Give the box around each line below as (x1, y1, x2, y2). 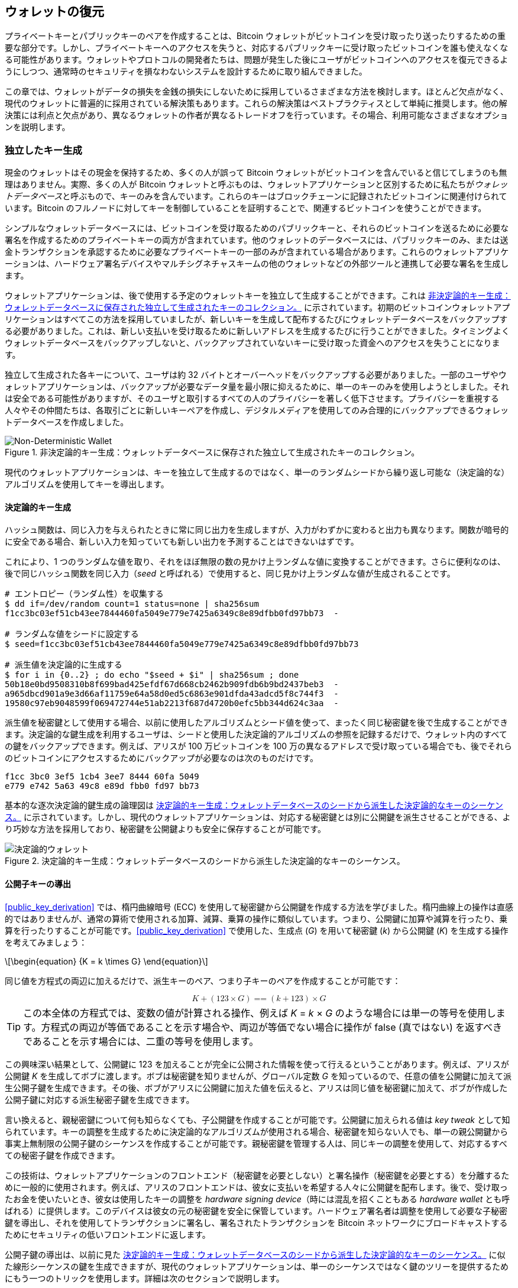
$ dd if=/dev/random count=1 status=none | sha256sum (5, 599, 259, 609)
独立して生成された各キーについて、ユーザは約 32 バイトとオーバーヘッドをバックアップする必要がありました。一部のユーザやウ (5, 370, 507, 380)
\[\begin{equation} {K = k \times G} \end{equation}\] (5, 956, 208, 966)
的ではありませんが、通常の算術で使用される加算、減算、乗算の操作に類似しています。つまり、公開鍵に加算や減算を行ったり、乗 (5, 913, 508, 924)
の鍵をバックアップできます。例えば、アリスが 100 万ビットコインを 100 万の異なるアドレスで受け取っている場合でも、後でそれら (5, 741, 512, 752)
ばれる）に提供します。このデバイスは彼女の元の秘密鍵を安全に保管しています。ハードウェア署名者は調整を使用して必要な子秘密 (5, 1205, 507, 1216)
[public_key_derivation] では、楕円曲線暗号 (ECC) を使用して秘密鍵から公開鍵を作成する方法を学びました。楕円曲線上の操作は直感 (5, 901, 513, 912)
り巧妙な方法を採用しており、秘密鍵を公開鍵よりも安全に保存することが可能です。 (5, 824, 326, 834)
